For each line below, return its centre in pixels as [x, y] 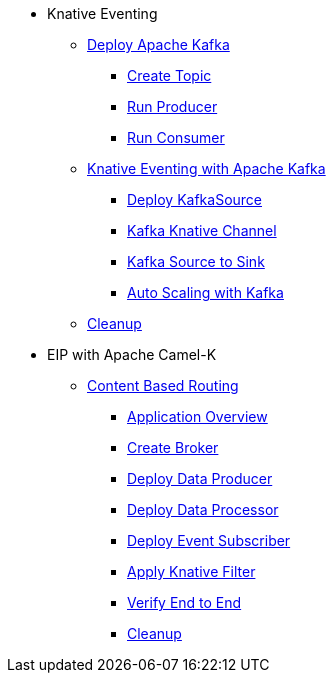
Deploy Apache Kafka [158, 44]
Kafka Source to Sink [196, 261]
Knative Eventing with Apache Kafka [206, 168]
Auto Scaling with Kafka [205, 292]
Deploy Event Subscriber [209, 540]
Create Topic [169, 75]
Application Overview [197, 416]
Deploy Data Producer [200, 478]
